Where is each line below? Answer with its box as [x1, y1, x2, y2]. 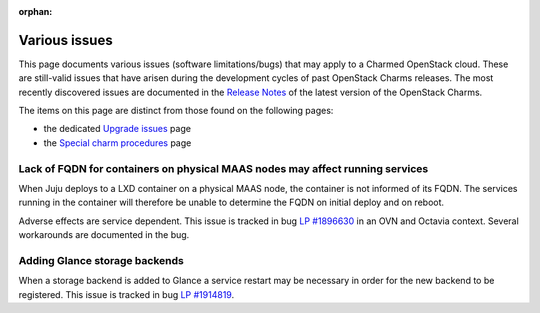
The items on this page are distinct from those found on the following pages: [18, 105, 334, 117]
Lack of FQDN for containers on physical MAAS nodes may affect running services [18, 161, 429, 175]
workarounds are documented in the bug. [18, 229, 190, 241]
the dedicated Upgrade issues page [43, 123, 192, 135]
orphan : [18, 6, 53, 17]
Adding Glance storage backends [18, 253, 184, 267]
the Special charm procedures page [43, 136, 192, 149]
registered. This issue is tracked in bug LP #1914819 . [18, 288, 235, 300]
